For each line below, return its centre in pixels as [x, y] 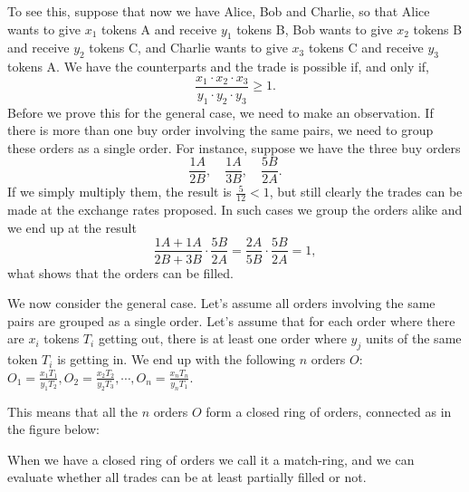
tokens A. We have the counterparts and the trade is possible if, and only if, [219, 67]
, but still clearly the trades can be [366, 192]
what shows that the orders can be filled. [120, 272]
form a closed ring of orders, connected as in [329, 411]
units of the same [413, 338]
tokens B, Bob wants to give [315, 29]
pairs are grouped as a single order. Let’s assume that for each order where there [231, 320]
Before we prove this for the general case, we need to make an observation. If [220, 112]
